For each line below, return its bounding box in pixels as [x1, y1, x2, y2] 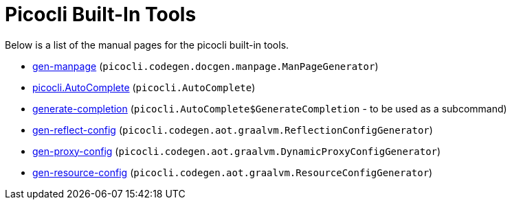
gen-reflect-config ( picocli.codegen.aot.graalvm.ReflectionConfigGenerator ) [32, 123, 433, 136]
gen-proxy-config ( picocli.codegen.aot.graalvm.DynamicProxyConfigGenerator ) [32, 145, 441, 157]
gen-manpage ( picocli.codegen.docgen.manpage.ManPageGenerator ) [32, 60, 379, 72]
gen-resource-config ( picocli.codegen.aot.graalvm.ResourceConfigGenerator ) [32, 166, 433, 178]
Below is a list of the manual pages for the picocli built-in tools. [5, 38, 289, 51]
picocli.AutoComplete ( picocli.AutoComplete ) [32, 81, 256, 93]
